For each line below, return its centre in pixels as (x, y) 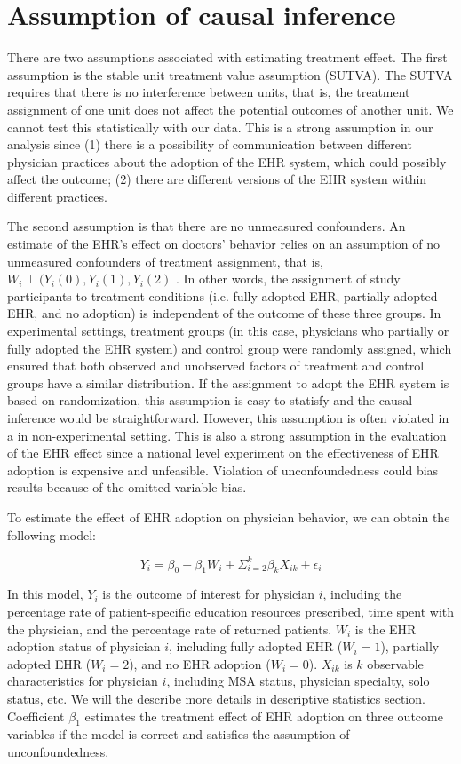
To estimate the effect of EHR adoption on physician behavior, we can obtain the (229, 517)
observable (395, 663)
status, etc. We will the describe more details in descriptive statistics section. (216, 699)
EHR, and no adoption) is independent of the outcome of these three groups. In (224, 313)
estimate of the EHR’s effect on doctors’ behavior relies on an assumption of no (224, 244)
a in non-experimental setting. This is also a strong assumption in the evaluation (227, 435)
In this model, (45, 594)
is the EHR (385, 629)
